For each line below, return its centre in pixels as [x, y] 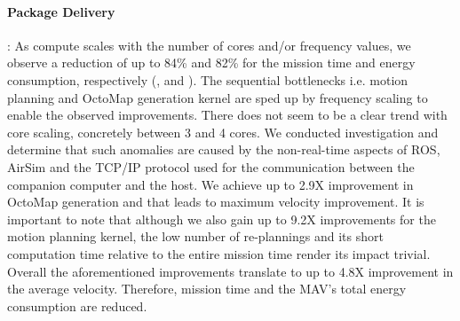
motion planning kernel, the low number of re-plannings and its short [195, 236]
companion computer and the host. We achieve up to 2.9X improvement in [210, 184]
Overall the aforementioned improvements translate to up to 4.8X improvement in [230, 271]
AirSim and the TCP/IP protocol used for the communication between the [211, 166]
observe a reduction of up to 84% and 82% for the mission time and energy [211, 63]
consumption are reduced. [77, 305]
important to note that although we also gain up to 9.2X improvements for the [222, 219]
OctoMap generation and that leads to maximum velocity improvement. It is [216, 202]
